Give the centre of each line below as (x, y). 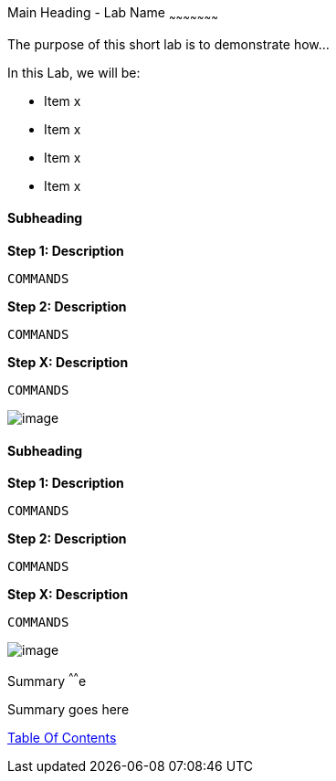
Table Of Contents (62, 737)
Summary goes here (68, 709)
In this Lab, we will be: (74, 72)
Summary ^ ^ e (47, 680)
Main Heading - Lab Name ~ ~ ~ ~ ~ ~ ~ (113, 14)
